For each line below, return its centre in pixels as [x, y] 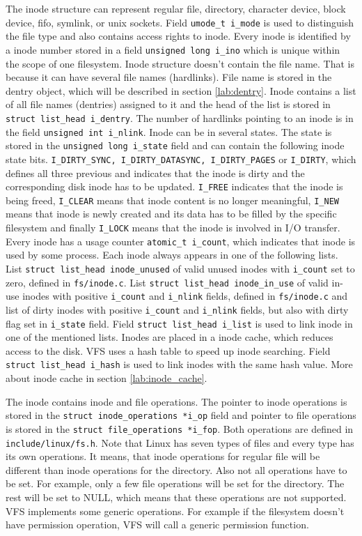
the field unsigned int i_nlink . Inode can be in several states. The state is [169, 131]
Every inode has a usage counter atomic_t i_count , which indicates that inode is [181, 241]
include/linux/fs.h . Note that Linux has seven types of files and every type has [180, 442]
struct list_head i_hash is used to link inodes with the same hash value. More [179, 364]
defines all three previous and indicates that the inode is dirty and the [155, 173]
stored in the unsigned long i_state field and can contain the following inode [175, 145]
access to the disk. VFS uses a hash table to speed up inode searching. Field [168, 350]
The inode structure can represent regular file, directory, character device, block [176, 8]
